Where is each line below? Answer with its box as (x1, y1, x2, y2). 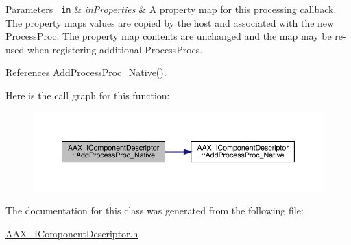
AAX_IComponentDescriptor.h (5, 227, 138, 240)
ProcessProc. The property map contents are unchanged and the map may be (5, 29, 332, 43)
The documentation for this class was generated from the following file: (5, 203, 304, 218)
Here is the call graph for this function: (5, 88, 170, 103)
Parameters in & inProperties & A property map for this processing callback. (5, 2, 337, 16)
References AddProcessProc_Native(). (5, 65, 167, 79)
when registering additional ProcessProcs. (27, 42, 203, 56)
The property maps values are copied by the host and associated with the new (5, 15, 335, 29)
